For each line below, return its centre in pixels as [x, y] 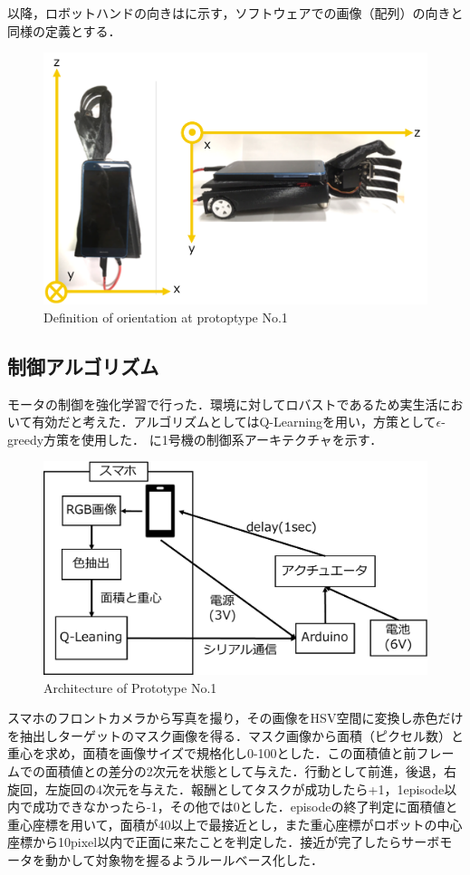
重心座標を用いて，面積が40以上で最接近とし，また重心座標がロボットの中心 [235, 824]
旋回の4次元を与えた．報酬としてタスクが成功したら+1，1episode [251, 788]
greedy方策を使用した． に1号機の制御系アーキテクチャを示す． [195, 439]
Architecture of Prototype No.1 [130, 687]
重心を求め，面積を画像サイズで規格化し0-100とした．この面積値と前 [212, 753]
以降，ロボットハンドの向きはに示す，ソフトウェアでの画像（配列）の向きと [235, 13]
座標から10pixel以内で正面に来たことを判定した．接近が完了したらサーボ [224, 842]
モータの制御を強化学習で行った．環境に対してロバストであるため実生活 [223, 404]
